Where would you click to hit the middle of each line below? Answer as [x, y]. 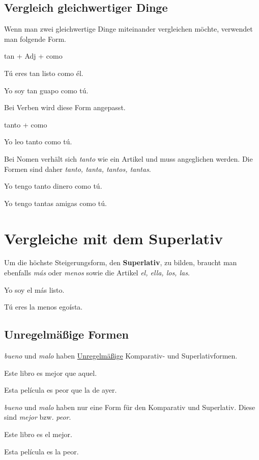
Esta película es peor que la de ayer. [61, 390]
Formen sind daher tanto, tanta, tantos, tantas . [78, 169]
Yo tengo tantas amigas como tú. [55, 203]
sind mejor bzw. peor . [38, 417]
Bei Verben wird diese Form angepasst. [65, 107]
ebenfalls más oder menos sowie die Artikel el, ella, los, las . [97, 273]
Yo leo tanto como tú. [38, 142]
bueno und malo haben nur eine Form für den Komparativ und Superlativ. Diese [130, 407]
